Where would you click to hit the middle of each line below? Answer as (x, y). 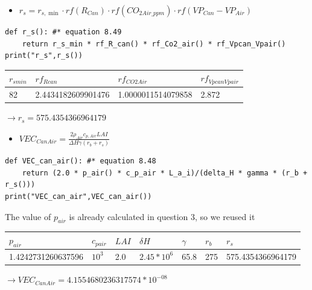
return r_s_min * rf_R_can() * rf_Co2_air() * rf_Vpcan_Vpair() (154, 44)
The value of (28, 216)
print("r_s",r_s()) (44, 56)
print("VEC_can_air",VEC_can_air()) (78, 197)
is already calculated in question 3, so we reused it (162, 216)
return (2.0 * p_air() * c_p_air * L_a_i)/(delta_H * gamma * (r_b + (165, 173)
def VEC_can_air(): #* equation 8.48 (81, 161)
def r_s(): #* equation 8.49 (63, 32)
